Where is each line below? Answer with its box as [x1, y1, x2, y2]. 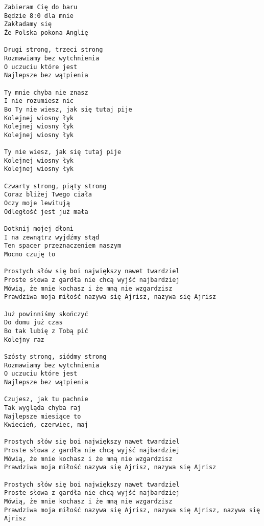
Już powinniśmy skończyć [4, 310, 88, 318]
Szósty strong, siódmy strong [4, 353, 107, 360]
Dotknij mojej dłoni [4, 225, 74, 233]
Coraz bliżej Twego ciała [4, 191, 92, 199]
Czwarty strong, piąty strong [4, 182, 107, 190]
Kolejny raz [4, 336, 44, 343]
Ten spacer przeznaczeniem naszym [4, 242, 122, 250]
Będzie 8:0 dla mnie [4, 12, 74, 19]
